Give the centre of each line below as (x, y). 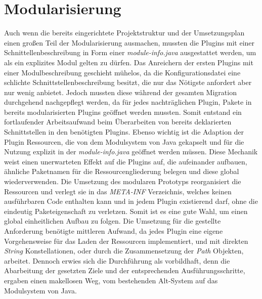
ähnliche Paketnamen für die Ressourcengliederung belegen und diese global (122, 171)
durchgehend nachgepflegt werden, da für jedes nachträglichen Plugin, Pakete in (128, 102)
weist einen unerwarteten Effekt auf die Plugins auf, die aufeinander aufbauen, (126, 161)
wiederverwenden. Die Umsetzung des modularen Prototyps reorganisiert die (123, 181)
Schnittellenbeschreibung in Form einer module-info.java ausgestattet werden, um (130, 52)
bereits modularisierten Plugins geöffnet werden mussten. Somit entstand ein (123, 112)
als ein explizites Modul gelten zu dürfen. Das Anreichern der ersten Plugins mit (129, 62)
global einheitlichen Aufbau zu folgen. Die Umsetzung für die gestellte (113, 221)
